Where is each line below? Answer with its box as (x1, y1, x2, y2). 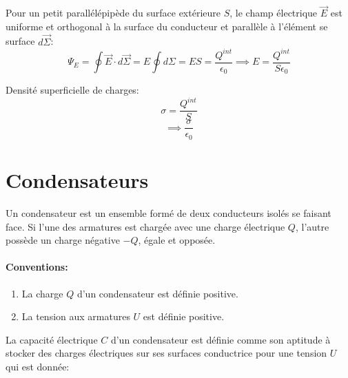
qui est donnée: (6, 359, 70, 373)
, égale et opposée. (138, 233, 216, 247)
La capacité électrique (6, 332, 98, 346)
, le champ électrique (229, 6, 318, 20)
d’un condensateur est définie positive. (76, 286, 238, 300)
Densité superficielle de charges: (6, 83, 139, 97)
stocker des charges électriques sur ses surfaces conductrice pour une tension (6, 346, 327, 360)
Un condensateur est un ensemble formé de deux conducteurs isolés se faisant (6, 206, 331, 220)
